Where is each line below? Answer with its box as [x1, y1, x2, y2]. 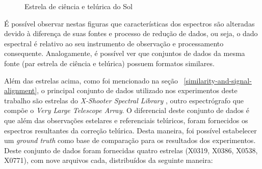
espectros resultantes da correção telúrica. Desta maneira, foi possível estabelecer [4, 125, 257, 135]
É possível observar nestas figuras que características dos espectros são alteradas [4, 18, 255, 29]
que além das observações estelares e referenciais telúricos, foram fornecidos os [4, 115, 248, 125]
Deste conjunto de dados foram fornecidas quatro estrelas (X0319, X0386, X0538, [4, 145, 258, 155]
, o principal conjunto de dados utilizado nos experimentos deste [37, 85, 238, 96]
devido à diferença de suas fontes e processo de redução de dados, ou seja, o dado [4, 28, 258, 39]
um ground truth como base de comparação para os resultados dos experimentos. [4, 135, 256, 146]
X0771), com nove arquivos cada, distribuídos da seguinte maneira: [4, 155, 213, 165]
